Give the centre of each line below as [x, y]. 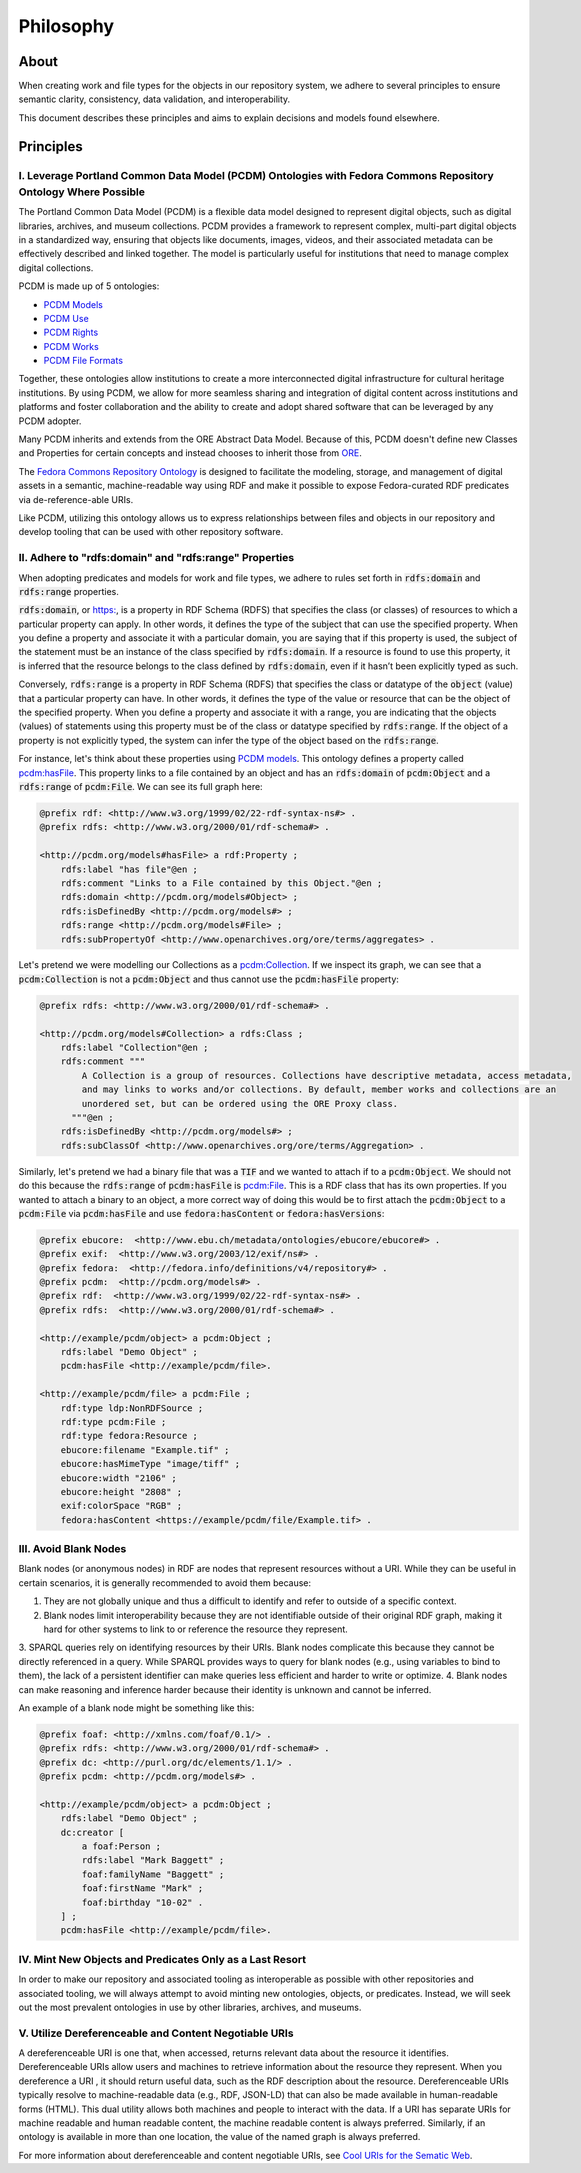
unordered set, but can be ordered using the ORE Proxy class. [240, 1103]
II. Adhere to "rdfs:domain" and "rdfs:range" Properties [156, 558]
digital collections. [56, 267]
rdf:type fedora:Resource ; [129, 1436]
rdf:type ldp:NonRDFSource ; [132, 1408]
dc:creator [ [92, 1832]
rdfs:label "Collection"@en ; [134, 1048]
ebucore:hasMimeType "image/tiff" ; [150, 1464]
